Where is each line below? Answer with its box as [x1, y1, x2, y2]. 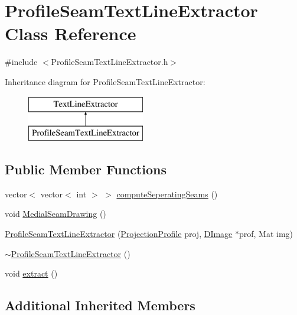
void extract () [5, 267, 58, 280]
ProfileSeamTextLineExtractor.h [51, 56, 168, 68]
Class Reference [5, 21, 136, 46]
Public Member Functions [5, 160, 167, 178]
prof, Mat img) [239, 228, 293, 240]
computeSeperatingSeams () [116, 187, 218, 200]
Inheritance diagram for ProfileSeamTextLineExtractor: [5, 75, 205, 87]
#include [5, 56, 38, 68]
